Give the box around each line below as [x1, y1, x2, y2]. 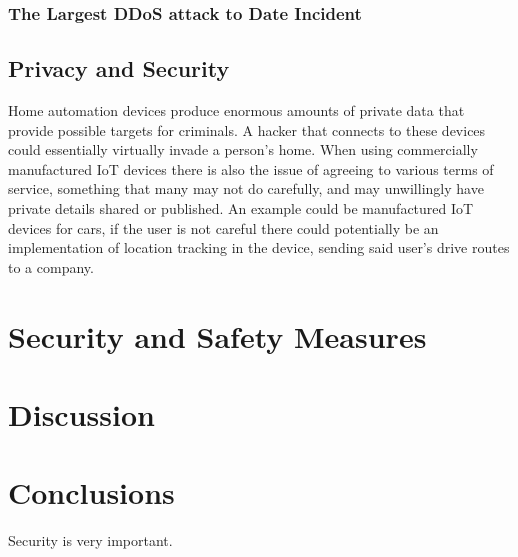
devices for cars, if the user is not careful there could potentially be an [8, 217, 439, 238]
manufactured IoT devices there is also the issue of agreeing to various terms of [8, 158, 494, 179]
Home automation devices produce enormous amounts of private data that [8, 100, 465, 121]
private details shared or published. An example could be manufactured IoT [8, 198, 474, 219]
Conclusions [8, 472, 175, 513]
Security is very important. [8, 530, 173, 551]
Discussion [8, 393, 155, 434]
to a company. [8, 256, 94, 277]
